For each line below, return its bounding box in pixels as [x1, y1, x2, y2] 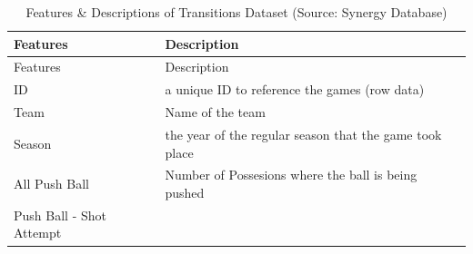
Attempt [14, 223, 62, 242]
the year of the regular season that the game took [165, 124, 442, 143]
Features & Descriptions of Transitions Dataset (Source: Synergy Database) [25, 3, 448, 21]
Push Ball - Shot [14, 205, 106, 224]
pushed [165, 183, 205, 201]
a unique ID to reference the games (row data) [165, 80, 425, 99]
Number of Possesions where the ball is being [165, 165, 418, 184]
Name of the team [165, 103, 266, 122]
